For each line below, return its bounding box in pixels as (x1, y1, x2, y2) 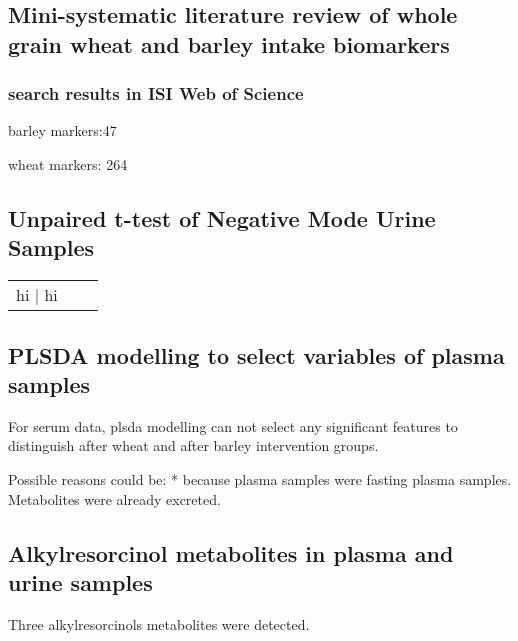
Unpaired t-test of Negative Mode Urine (8, 202, 436, 233)
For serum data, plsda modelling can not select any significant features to (8, 415, 458, 436)
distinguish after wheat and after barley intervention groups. (8, 435, 379, 456)
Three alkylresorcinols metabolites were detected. (8, 613, 310, 634)
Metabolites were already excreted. (8, 488, 221, 509)
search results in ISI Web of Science (8, 81, 304, 106)
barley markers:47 (8, 120, 117, 141)
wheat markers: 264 (8, 153, 128, 174)
